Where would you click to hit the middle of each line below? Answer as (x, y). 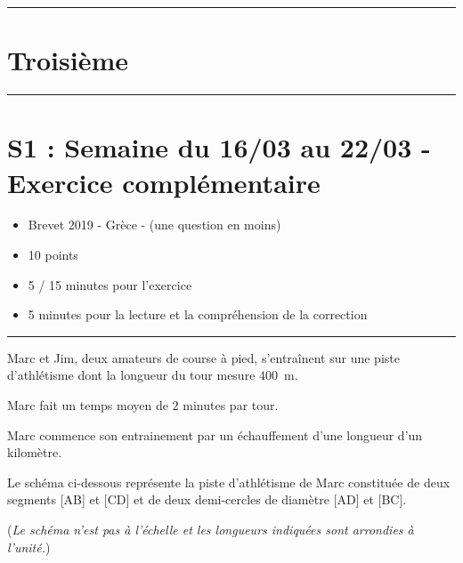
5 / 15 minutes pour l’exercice (110, 284)
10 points (53, 255)
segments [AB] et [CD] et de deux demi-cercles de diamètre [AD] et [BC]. (207, 499)
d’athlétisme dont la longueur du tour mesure (131, 375)
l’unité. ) (29, 547)
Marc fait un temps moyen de (88, 405)
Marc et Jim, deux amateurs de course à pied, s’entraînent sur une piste (203, 357)
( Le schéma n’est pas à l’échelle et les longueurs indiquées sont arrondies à (211, 529)
